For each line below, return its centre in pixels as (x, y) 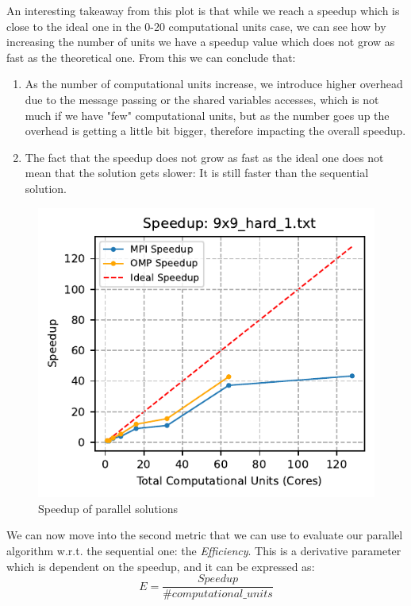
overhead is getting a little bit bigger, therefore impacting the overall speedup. (215, 131)
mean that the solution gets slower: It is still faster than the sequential (197, 173)
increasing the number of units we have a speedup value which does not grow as (201, 42)
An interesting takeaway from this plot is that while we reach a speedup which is (203, 10)
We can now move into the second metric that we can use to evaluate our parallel (205, 535)
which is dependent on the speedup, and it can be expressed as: (161, 566)
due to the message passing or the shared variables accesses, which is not (202, 99)
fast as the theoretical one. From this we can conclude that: (151, 57)
